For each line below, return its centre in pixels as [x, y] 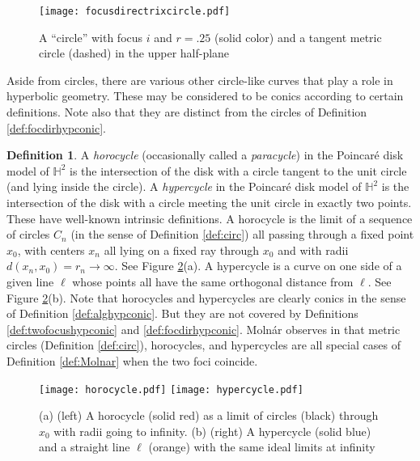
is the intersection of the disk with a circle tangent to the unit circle [238, 170]
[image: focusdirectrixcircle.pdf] [135, 11]
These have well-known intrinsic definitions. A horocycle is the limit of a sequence [210, 218]
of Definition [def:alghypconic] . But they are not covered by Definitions [182, 313]
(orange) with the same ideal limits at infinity [262, 447]
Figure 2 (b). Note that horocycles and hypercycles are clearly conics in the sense [206, 297]
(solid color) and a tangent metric [298, 37]
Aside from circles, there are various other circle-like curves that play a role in [200, 80]
